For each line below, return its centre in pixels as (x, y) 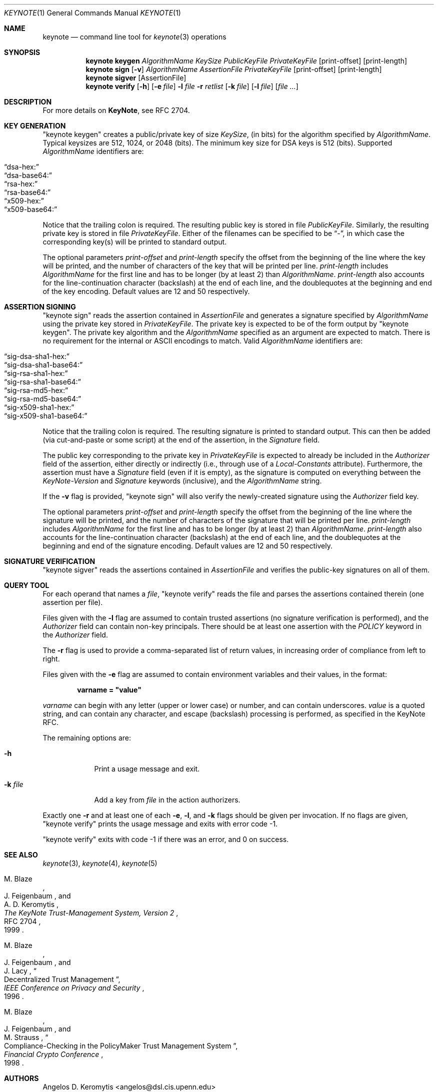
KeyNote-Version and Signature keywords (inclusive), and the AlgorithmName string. (182, 481)
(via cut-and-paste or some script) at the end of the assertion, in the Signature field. (181, 440)
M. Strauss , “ (26, 1037)
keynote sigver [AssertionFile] (136, 78)
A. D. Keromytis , (31, 904)
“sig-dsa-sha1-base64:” (43, 365)
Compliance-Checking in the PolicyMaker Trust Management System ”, (121, 1046)
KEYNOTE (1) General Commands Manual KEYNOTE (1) (92, 13)
